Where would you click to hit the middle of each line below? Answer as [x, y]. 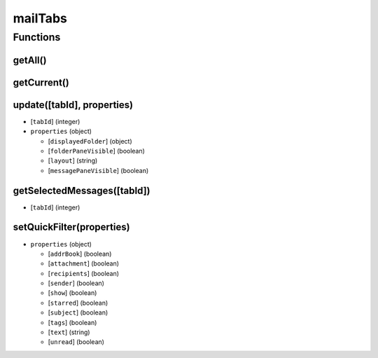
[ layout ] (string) [73, 160]
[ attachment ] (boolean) [83, 263]
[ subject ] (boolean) [78, 312]
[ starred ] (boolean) [78, 303]
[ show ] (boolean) [72, 293]
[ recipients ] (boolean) [83, 273]
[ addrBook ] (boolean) [80, 254]
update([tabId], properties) [73, 105]
